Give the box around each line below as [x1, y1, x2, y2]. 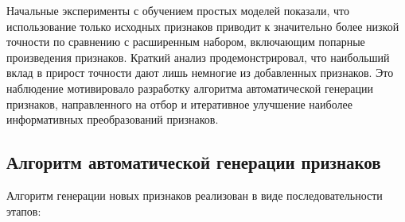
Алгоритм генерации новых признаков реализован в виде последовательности [6, 186, 383, 203]
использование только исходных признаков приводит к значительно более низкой [6, 17, 399, 34]
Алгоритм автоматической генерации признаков [6, 150, 381, 174]
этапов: [6, 202, 41, 219]
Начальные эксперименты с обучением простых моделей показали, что [6, 2, 349, 18]
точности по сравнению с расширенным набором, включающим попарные [6, 33, 365, 50]
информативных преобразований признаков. [6, 111, 219, 128]
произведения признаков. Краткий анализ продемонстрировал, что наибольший [6, 48, 390, 65]
